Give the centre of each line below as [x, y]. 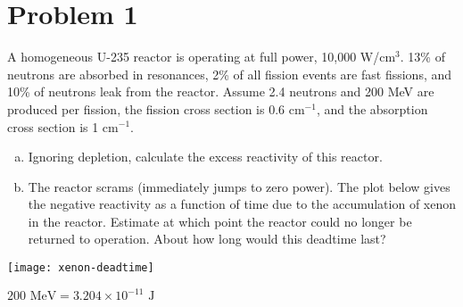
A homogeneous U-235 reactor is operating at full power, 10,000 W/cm [202, 57]
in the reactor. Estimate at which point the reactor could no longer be [220, 221]
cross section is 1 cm [63, 126]
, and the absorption [372, 108]
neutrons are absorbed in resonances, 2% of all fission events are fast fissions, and [230, 74]
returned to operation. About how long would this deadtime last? [207, 239]
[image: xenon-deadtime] [81, 268]
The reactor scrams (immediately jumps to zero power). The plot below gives [239, 186]
